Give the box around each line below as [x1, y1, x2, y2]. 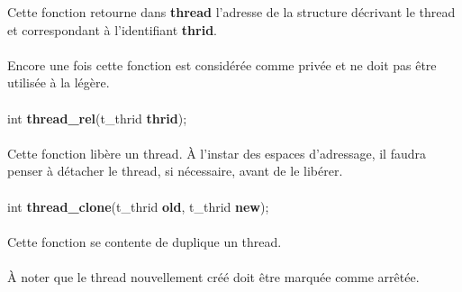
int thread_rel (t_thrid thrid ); [7, 108, 187, 127]
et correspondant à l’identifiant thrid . [7, 20, 218, 39]
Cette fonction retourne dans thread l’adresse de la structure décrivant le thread [7, 3, 456, 21]
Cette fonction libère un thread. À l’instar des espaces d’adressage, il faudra [7, 143, 426, 162]
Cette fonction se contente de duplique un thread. [7, 232, 282, 251]
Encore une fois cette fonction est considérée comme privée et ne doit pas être [7, 55, 437, 74]
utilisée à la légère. [7, 73, 110, 92]
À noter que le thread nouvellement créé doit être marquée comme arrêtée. [7, 267, 420, 286]
